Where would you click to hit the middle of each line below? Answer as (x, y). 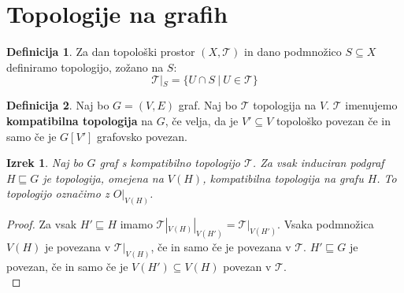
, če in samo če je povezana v (221, 247)
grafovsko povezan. (142, 136)
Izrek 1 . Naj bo (45, 163)
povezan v (247, 266)
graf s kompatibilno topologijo (170, 163)
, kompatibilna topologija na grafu (283, 178)
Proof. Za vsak (42, 224)
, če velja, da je (202, 120)
